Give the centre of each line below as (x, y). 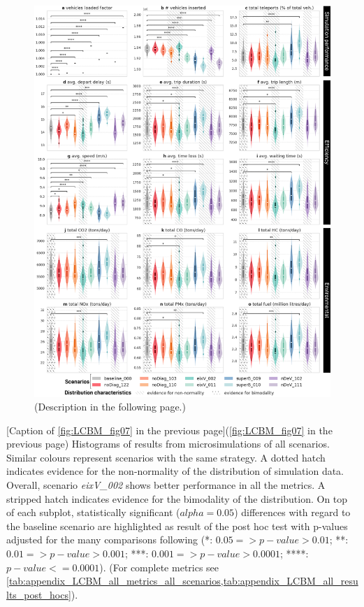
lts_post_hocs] (39, 594)
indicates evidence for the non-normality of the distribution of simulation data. (175, 471)
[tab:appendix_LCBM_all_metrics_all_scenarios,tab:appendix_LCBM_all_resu (182, 581)
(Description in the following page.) (110, 407)
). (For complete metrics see (159, 567)
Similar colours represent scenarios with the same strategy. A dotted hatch (166, 457)
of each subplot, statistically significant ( (93, 512)
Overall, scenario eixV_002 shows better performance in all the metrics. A (166, 485)
